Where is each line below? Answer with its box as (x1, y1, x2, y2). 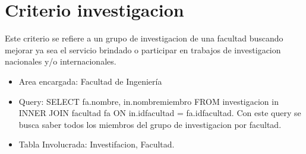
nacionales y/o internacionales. (5, 55, 116, 68)
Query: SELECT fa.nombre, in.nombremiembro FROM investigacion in (18, 95, 279, 107)
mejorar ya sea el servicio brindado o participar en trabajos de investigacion (5, 43, 281, 56)
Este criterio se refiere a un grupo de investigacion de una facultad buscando (5, 32, 283, 44)
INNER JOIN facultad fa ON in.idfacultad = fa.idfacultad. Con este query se (18, 107, 301, 119)
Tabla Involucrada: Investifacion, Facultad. (18, 138, 175, 150)
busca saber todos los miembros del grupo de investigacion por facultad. (18, 118, 282, 130)
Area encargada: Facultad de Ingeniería (18, 75, 162, 87)
